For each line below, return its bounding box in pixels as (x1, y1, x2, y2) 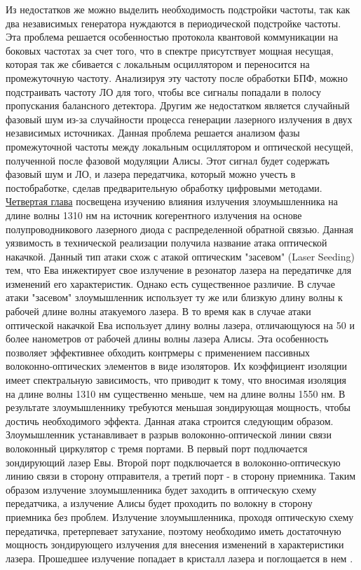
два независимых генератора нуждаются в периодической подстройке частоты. (6, 15, 341, 30)
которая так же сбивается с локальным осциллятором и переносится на (6, 57, 310, 71)
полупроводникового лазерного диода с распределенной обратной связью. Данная (6, 221, 354, 236)
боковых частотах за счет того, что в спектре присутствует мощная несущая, (6, 43, 334, 57)
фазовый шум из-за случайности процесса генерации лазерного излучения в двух (6, 111, 353, 126)
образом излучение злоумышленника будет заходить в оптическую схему (6, 482, 317, 496)
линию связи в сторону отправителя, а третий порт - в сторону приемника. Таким (6, 468, 356, 483)
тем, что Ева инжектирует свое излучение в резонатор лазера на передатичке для (6, 263, 352, 277)
